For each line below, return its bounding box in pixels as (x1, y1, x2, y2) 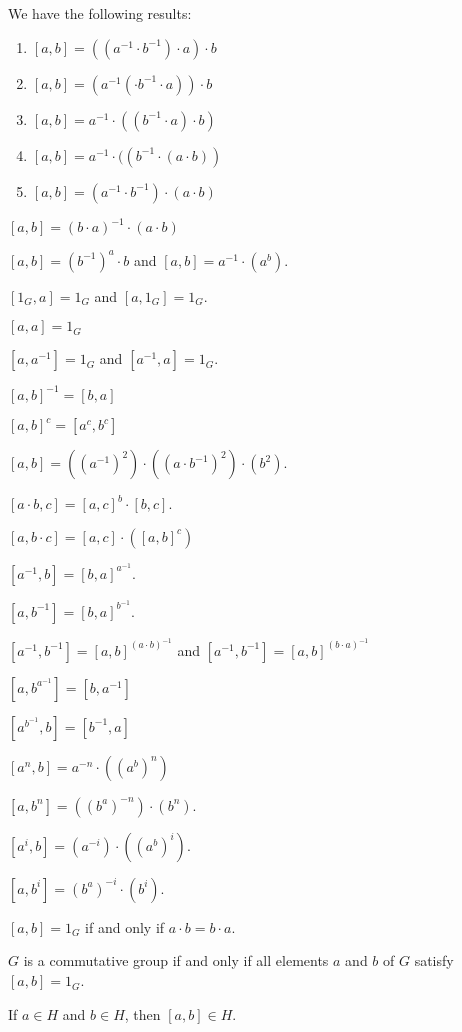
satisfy (414, 950, 454, 971)
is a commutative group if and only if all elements (23, 950, 329, 971)
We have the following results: (8, 3, 192, 23)
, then (124, 1003, 161, 1024)
